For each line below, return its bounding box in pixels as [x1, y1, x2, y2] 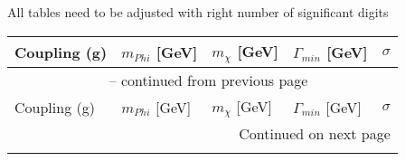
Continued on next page [239, 123, 391, 145]
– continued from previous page [108, 69, 308, 90]
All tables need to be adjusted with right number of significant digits [7, 3, 389, 21]
